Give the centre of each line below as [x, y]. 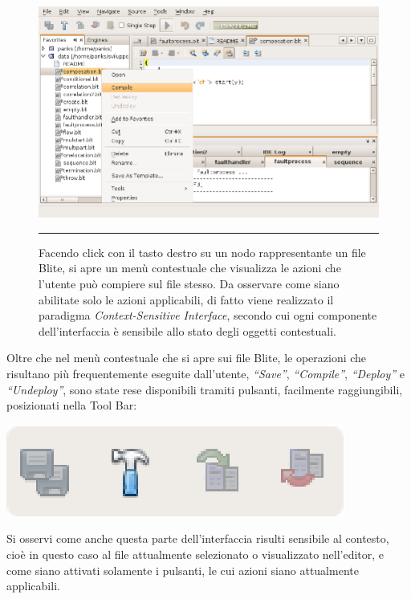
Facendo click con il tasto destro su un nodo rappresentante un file [202, 252]
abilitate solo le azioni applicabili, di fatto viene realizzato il [186, 299]
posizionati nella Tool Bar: [72, 405]
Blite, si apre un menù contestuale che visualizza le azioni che [190, 268]
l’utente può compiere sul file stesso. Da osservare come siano [189, 283]
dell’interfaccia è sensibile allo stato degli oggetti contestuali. [187, 330]
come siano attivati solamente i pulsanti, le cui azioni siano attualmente [183, 570]
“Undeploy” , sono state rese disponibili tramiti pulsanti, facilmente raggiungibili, [205, 389]
